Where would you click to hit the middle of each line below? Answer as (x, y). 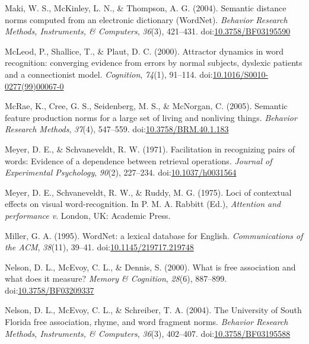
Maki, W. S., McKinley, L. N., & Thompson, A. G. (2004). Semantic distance (146, 8)
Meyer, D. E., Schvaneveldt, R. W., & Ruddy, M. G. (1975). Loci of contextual (148, 192)
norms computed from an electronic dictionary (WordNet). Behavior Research (146, 19)
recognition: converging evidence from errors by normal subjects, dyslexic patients (154, 63)
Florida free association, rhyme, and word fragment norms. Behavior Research (146, 322)
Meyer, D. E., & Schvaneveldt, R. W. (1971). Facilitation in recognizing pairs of (150, 149)
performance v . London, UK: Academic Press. (88, 215)
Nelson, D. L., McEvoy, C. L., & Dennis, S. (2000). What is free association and (150, 267)
